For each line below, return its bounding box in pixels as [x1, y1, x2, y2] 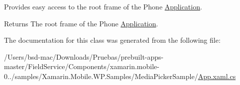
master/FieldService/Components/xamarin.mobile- [4, 61, 159, 72]
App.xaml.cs [198, 71, 236, 81]
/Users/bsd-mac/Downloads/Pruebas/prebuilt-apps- [4, 51, 164, 62]
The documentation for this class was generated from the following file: [4, 35, 221, 45]
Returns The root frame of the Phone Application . [4, 18, 158, 28]
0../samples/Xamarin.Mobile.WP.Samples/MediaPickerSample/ [4, 71, 198, 81]
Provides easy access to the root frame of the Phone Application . [4, 1, 202, 11]
